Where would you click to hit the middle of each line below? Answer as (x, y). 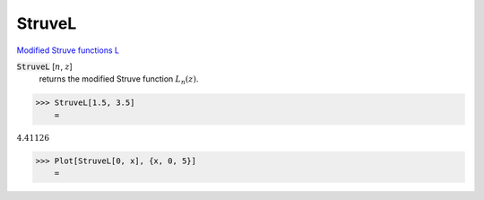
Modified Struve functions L (68, 50)
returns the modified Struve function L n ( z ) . (119, 80)
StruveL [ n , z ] (45, 66)
